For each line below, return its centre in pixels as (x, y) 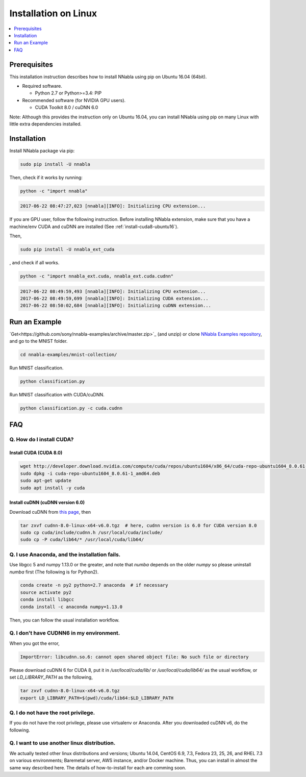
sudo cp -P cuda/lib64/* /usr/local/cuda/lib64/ (82, 540)
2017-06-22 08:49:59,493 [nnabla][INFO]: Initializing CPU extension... (113, 291)
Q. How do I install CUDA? (42, 439)
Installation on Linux (53, 13)
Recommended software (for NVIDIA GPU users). (74, 100)
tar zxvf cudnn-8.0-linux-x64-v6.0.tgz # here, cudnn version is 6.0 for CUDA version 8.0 (138, 525)
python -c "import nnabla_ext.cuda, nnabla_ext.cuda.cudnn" (97, 276)
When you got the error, (34, 643)
